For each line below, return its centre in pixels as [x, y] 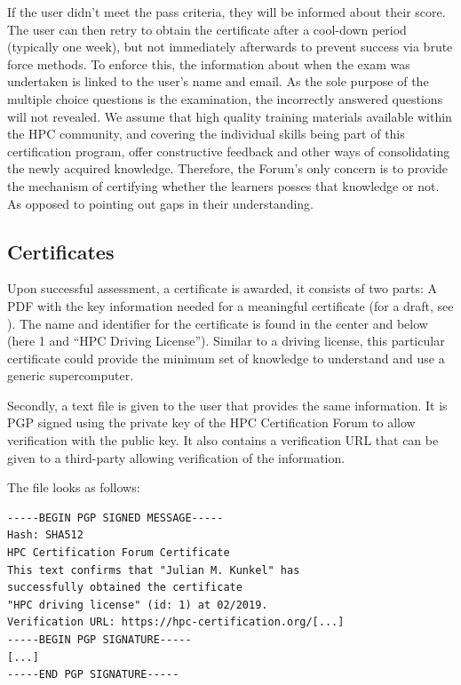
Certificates [61, 251]
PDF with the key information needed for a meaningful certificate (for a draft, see [230, 305]
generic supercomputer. [71, 375]
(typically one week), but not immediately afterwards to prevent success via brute [230, 47]
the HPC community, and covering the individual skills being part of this [206, 134]
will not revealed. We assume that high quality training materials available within [230, 116]
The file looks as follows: [74, 487]
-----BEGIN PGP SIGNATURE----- [99, 640]
